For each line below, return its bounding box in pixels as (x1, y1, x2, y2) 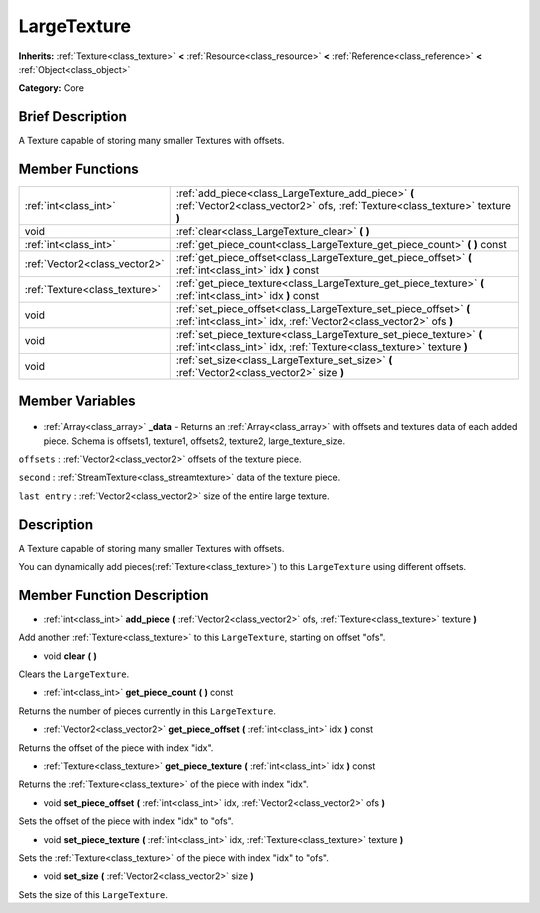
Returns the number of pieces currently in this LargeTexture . (18, 705, 277, 717)
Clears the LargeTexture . (18, 668, 130, 680)
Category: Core (18, 82, 85, 94)
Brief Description (18, 108, 127, 125)
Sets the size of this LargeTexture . (18, 888, 169, 900)
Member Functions (18, 161, 139, 178)
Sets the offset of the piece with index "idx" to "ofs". (18, 815, 234, 827)
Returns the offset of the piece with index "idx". (18, 741, 214, 754)
